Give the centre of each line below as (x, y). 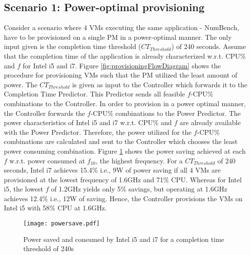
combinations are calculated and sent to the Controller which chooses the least (121, 141)
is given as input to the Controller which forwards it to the (160, 84)
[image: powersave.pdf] (62, 224)
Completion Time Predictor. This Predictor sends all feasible (95, 94)
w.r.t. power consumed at (47, 160)
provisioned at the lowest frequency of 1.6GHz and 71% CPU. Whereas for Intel (123, 179)
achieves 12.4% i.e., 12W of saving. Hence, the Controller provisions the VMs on (123, 198)
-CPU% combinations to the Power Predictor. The (166, 113)
